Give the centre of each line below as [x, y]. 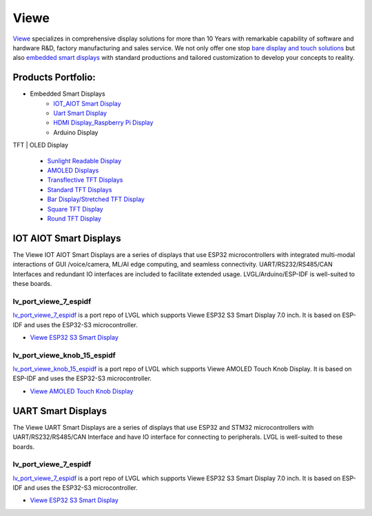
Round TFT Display [74, 218]
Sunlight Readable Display [84, 161]
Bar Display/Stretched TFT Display [96, 199]
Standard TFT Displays [80, 189]
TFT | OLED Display [41, 145]
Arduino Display [76, 132]
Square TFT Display [75, 209]
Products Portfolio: [54, 78]
